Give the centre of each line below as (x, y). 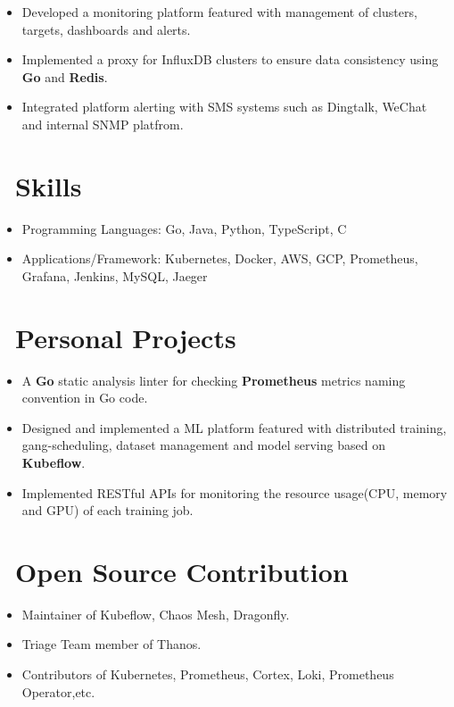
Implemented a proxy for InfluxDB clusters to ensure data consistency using (230, 59)
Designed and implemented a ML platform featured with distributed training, (234, 427)
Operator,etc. (58, 691)
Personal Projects (126, 337)
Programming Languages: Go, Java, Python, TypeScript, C (184, 228)
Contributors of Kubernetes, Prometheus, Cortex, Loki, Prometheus (208, 674)
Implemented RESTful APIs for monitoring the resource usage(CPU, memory (235, 492)
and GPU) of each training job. (107, 510)
